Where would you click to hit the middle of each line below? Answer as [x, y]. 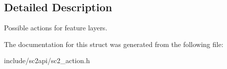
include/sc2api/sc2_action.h [47, 60]
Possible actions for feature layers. [56, 28]
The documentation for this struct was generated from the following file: [114, 44]
